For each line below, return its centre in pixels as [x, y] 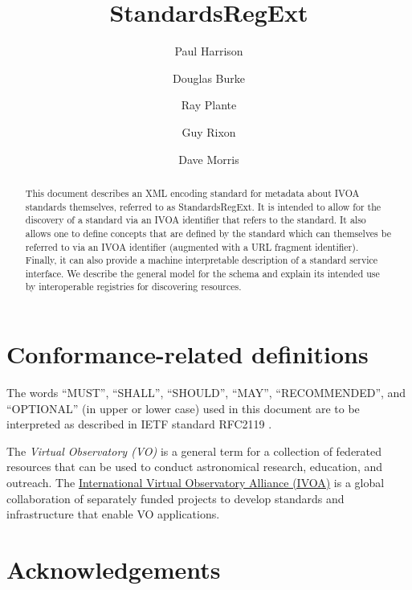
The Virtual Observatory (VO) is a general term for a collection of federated [194, 451]
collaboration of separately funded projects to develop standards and [175, 498]
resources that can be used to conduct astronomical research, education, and [195, 467]
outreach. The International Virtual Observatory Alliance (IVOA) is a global [196, 483]
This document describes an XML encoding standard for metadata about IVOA [192, 193]
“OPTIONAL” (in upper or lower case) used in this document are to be [183, 408]
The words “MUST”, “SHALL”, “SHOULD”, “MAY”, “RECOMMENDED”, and [206, 393]
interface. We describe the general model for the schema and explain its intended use [202, 273]
